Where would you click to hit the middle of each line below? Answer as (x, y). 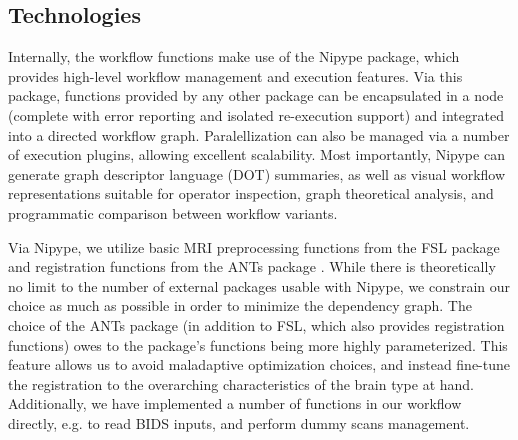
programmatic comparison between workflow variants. (173, 212)
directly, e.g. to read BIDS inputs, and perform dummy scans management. (239, 422)
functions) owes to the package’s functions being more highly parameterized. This (258, 344)
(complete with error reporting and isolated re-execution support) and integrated (256, 114)
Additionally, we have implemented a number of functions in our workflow (235, 403)
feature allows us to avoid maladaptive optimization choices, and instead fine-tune (259, 364)
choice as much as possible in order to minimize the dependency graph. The (240, 305)
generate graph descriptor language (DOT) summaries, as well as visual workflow (257, 173)
